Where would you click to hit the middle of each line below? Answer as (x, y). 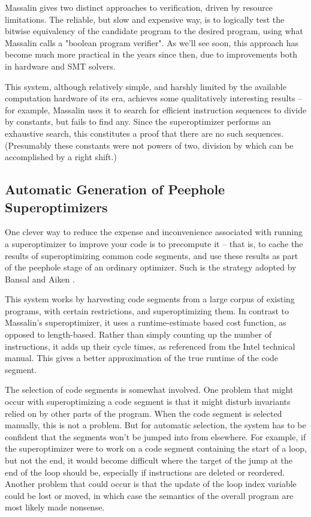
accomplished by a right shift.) (61, 157)
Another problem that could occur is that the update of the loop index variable (151, 484)
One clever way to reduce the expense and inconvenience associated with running (154, 232)
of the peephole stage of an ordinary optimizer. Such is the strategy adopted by (151, 267)
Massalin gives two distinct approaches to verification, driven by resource (139, 7)
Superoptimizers (56, 207)
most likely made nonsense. (55, 507)
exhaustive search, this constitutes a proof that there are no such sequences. (144, 133)
